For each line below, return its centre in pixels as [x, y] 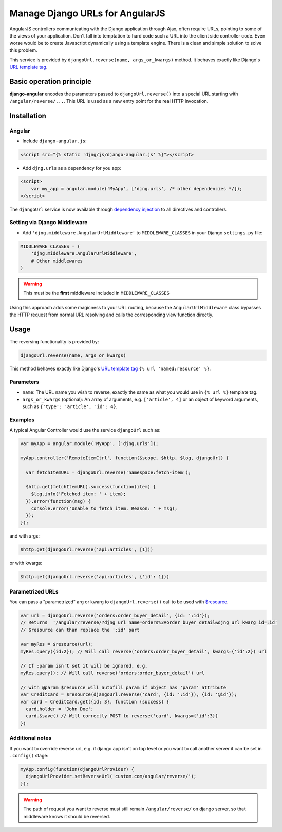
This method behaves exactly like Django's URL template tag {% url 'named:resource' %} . [110, 368]
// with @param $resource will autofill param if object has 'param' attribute [123, 687]
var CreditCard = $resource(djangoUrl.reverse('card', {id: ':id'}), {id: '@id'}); [129, 695]
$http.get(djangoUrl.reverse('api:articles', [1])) [87, 550]
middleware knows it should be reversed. [67, 816]
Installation [28, 116]
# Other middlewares [57, 261]
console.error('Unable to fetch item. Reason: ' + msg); [104, 508]
